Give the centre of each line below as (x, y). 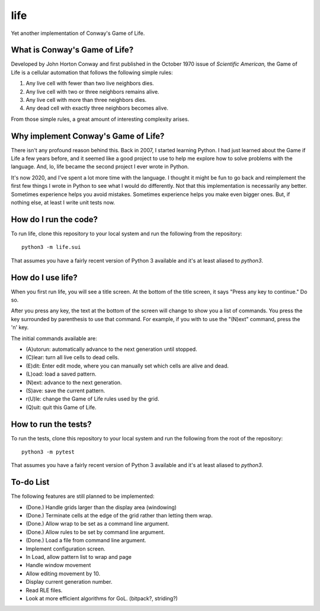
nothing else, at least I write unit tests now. (63, 203)
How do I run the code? (54, 219)
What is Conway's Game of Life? (72, 50)
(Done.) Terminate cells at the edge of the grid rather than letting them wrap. (119, 516)
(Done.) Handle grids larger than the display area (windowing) (101, 507)
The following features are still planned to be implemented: (83, 496)
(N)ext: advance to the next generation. (74, 382)
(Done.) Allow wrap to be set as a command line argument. (97, 524)
